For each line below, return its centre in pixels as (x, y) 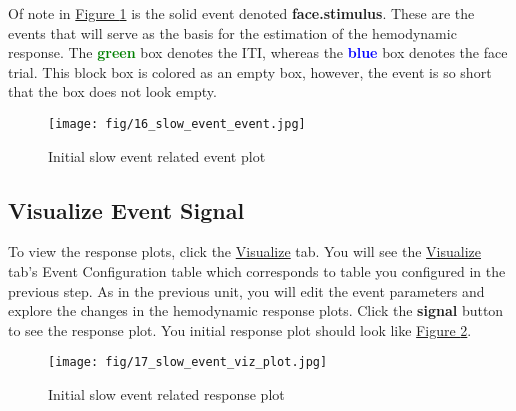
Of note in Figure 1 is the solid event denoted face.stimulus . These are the (241, 13)
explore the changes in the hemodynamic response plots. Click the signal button (256, 310)
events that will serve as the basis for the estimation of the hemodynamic (232, 32)
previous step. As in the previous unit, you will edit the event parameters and (246, 290)
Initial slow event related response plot (166, 394)
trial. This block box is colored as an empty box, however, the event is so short (250, 71)
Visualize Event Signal (126, 209)
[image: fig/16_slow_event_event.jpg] (177, 123)
